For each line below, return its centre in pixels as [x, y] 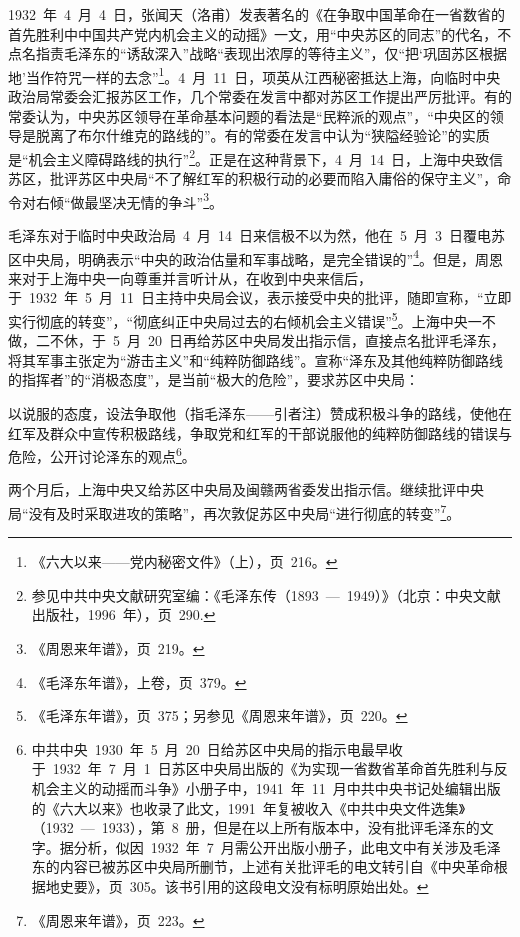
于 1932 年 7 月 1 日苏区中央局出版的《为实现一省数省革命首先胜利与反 [269, 768]
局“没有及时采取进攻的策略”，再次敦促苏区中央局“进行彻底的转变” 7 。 [234, 511]
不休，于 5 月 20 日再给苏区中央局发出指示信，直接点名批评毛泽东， [277, 340]
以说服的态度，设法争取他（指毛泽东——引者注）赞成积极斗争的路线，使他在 [260, 412]
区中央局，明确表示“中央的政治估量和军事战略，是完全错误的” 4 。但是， [242, 257]
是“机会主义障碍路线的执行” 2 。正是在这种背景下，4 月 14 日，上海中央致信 [256, 157]
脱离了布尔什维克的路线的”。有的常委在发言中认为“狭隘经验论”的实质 [262, 135]
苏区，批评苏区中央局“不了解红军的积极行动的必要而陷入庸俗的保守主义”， [253, 178]
